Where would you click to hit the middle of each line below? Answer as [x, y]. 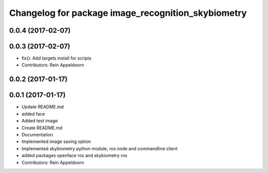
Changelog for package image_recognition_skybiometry [128, 13]
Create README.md [42, 128]
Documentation [37, 134]
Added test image [40, 121]
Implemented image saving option [56, 142]
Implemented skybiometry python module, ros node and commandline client [100, 148]
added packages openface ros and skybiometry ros [74, 156]
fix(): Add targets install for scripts [57, 58]
